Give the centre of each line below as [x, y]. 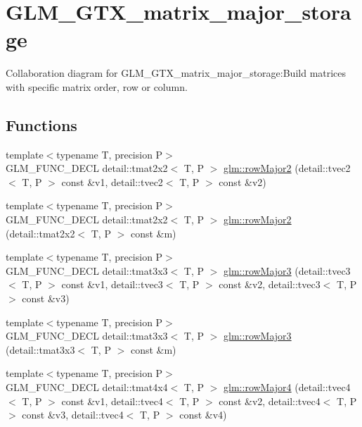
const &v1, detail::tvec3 [112, 284]
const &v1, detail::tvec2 [112, 181]
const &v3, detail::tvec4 [73, 415]
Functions [41, 124]
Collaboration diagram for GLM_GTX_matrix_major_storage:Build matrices [176, 73]
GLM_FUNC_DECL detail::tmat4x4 [87, 387]
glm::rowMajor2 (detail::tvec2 [287, 168]
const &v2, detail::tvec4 [270, 401]
